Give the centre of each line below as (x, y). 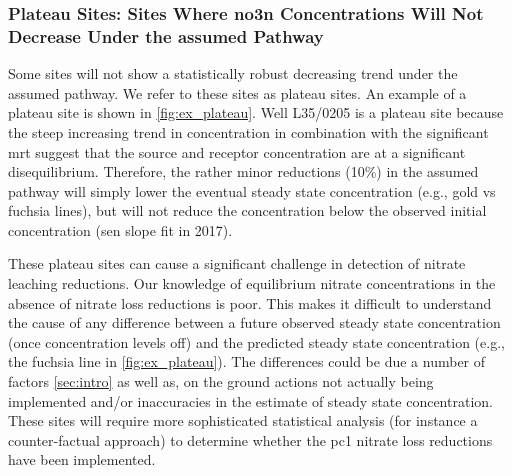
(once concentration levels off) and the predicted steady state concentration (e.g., (256, 341)
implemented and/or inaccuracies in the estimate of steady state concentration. (250, 400)
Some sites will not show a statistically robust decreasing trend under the (233, 73)
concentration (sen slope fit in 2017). (120, 229)
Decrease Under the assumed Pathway (166, 35)
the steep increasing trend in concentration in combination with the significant (248, 131)
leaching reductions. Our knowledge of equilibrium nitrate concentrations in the (252, 283)
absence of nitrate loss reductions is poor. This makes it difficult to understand (250, 302)
